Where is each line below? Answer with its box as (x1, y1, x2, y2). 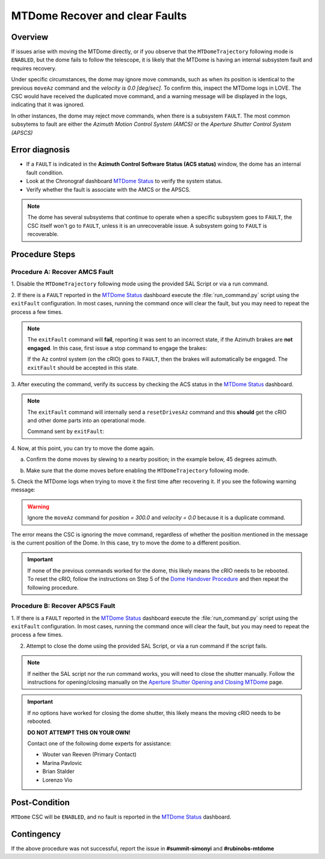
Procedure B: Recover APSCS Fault (11, 602, 116, 610)
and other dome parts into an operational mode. (27, 417, 146, 424)
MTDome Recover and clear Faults (11, 9, 187, 22)
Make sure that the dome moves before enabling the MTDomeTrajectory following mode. (26, 467, 250, 474)
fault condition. (26, 169, 64, 176)
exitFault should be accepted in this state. (27, 364, 138, 371)
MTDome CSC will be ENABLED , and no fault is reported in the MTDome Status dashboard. (11, 813, 232, 820)
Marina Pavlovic (42, 759, 82, 766)
